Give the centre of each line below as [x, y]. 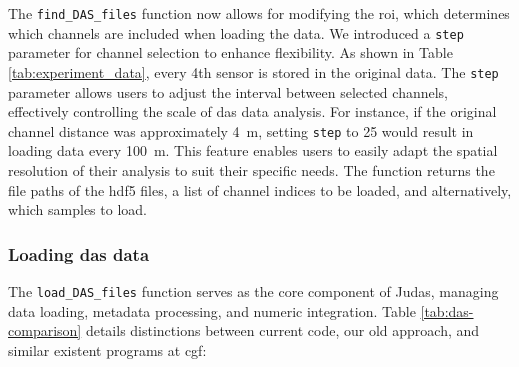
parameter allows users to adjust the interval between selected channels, [228, 91]
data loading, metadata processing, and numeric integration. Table [212, 310]
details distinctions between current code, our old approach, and [282, 330]
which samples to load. [77, 209]
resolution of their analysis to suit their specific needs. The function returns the [251, 170]
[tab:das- [447, 310]
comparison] [45, 330]
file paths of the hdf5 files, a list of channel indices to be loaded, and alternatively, [260, 189]
